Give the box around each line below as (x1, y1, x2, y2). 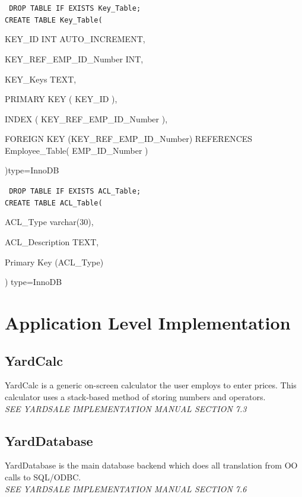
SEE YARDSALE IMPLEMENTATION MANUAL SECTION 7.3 (5, 402, 247, 414)
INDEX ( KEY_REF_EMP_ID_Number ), (5, 112, 168, 125)
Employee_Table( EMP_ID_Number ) (5, 144, 148, 156)
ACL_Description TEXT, (5, 235, 99, 248)
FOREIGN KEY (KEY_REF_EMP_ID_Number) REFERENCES (5, 132, 253, 145)
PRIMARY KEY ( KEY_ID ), (5, 93, 117, 105)
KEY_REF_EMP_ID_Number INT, (5, 52, 144, 65)
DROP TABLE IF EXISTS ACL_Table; (9, 187, 141, 196)
